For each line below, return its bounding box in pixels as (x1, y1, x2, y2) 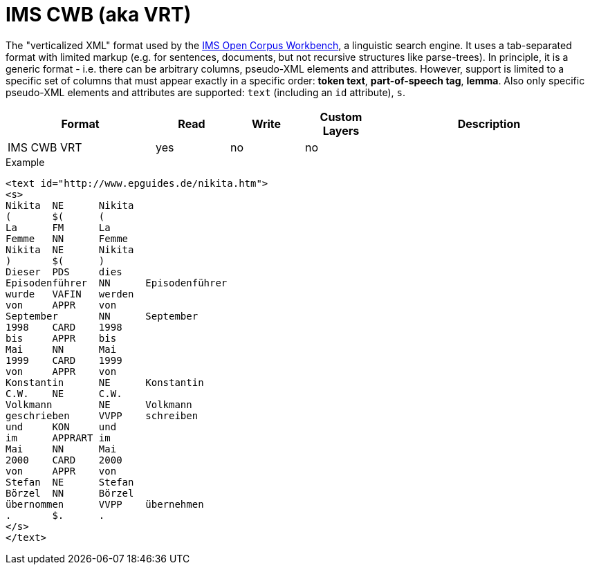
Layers (322, 123, 360, 138)
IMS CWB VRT (8, 140, 82, 154)
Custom (320, 109, 362, 124)
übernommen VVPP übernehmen (6, 498, 204, 510)
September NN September (6, 310, 199, 322)
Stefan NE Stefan (6, 476, 134, 488)
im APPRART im (6, 432, 111, 443)
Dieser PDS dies (6, 266, 122, 277)
